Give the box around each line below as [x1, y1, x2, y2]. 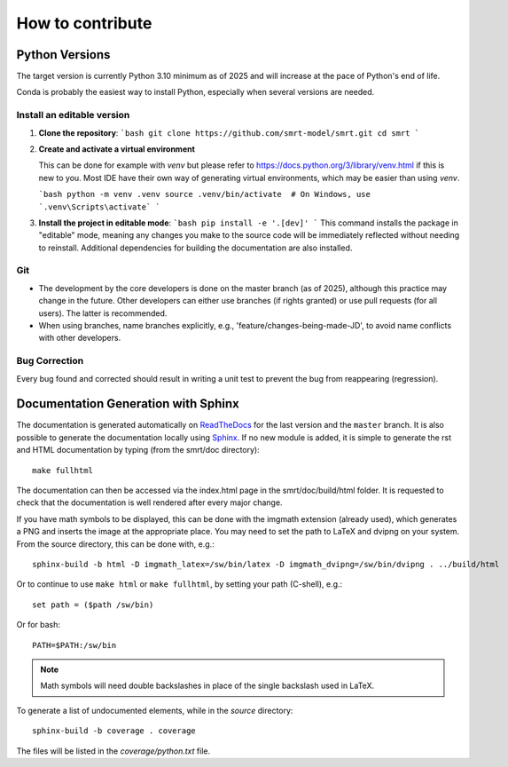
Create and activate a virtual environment [38, 143, 195, 154]
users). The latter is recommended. [38, 307, 168, 319]
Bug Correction [16, 355, 84, 368]
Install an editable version [16, 109, 130, 122]
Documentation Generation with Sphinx [16, 396, 239, 412]
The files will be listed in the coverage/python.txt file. [16, 746, 211, 756]
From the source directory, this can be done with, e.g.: [16, 538, 215, 550]
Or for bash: [16, 620, 61, 630]
